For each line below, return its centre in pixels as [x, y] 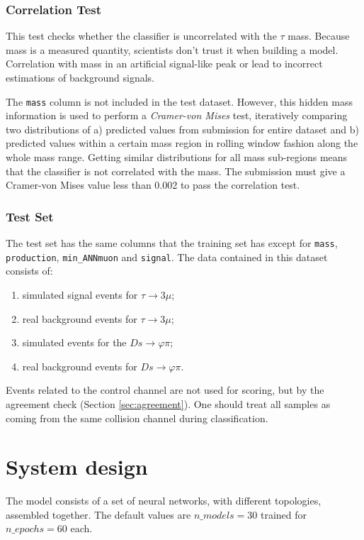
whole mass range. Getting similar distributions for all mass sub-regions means [177, 157]
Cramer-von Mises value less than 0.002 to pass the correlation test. [153, 185]
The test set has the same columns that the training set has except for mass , [172, 243]
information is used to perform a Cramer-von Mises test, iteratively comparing [177, 115]
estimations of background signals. [80, 77]
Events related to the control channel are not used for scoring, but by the [165, 390]
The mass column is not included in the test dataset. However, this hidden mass [179, 101]
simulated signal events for [80, 294]
